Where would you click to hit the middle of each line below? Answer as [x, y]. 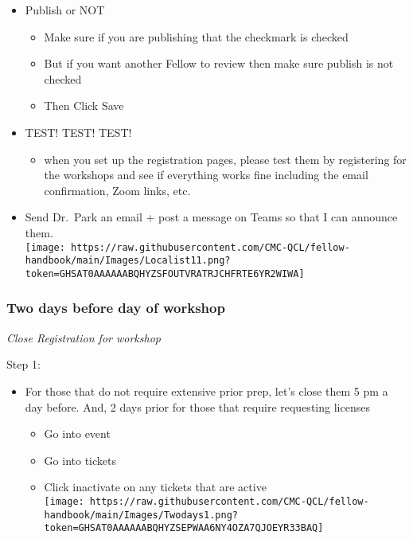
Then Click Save [84, 105]
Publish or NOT [65, 10]
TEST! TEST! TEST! [78, 132]
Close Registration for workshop [84, 337]
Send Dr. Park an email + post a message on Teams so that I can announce [211, 217]
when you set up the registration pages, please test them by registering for [225, 159]
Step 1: [23, 364]
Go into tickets [80, 460]
